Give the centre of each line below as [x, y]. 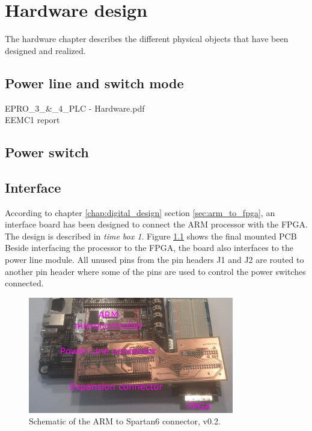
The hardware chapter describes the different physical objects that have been [147, 39]
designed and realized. [45, 50]
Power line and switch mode [94, 83]
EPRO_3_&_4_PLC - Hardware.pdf [75, 108]
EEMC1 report [32, 120]
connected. [24, 283]
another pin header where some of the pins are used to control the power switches [155, 271]
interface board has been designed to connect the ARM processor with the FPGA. [156, 224]
